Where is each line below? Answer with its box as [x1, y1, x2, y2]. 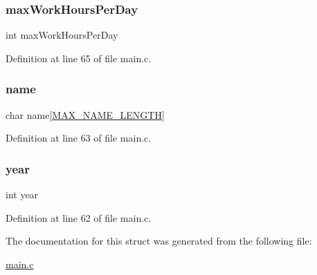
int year [6, 187, 39, 202]
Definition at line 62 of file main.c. [6, 210, 152, 225]
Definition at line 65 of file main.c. [6, 50, 152, 65]
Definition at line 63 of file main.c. [6, 131, 152, 145]
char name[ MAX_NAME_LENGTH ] [6, 107, 165, 122]
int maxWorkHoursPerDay [6, 28, 118, 42]
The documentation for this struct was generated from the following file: [6, 234, 312, 248]
